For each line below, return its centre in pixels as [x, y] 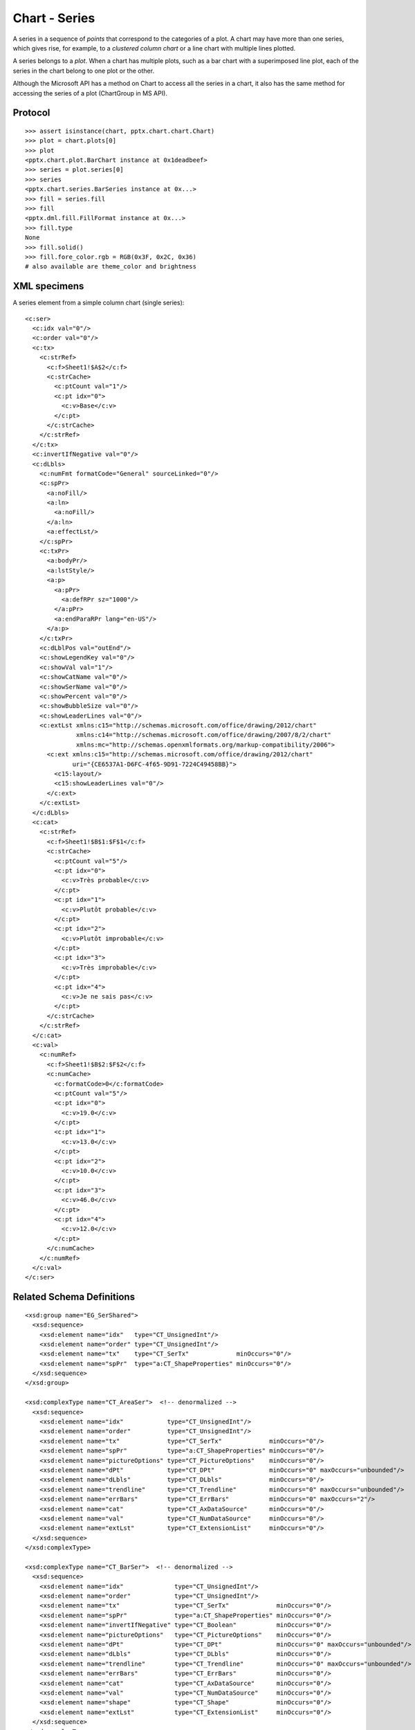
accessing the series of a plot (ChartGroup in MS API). [90, 93]
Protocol [31, 113]
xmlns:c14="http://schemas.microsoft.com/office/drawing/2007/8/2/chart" [204, 735]
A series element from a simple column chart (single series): [99, 303]
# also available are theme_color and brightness [111, 267]
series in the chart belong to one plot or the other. [84, 71]
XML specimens [48, 286]
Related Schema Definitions [74, 1297]
